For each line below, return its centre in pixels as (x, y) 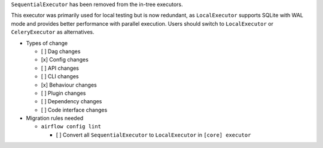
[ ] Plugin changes (63, 93)
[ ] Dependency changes (71, 101)
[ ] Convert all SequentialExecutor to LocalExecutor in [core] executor (153, 135)
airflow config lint (71, 127)
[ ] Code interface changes (74, 110)
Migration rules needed (55, 118)
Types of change (47, 43)
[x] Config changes (65, 60)
